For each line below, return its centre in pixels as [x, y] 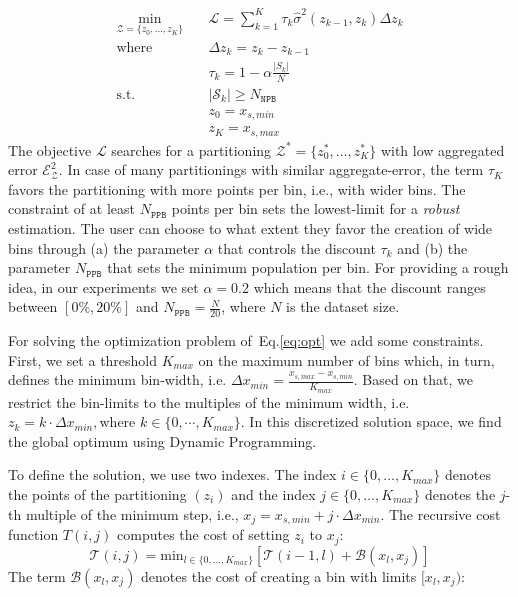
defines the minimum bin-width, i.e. [117, 379]
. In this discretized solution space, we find [371, 421]
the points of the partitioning [97, 494]
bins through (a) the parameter [104, 247]
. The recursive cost [440, 513]
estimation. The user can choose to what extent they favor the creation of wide [250, 228]
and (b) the [432, 247]
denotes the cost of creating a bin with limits [279, 575]
